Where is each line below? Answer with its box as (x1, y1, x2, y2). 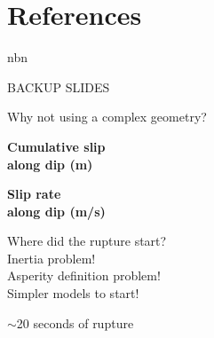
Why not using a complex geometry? (7, 107, 207, 126)
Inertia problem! (7, 248, 96, 267)
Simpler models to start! (7, 284, 139, 303)
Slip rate (7, 185, 61, 203)
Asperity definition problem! (7, 266, 161, 285)
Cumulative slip (7, 137, 106, 155)
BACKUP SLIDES (7, 77, 110, 96)
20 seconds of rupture (16, 313, 134, 332)
